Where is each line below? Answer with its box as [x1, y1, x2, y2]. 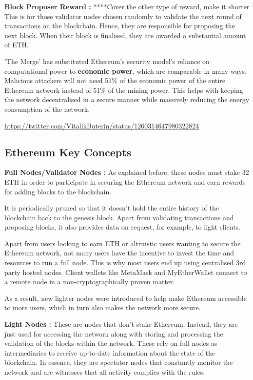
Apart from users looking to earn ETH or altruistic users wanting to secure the [4, 238, 241, 248]
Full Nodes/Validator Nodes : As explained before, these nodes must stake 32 [4, 167, 249, 177]
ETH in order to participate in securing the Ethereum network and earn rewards [4, 176, 246, 187]
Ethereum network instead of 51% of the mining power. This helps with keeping [4, 84, 243, 95]
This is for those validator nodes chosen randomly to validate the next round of [4, 11, 242, 21]
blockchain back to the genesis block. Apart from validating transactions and [4, 212, 234, 222]
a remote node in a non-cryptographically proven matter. [4, 276, 175, 287]
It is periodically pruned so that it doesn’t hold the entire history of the [4, 203, 219, 213]
